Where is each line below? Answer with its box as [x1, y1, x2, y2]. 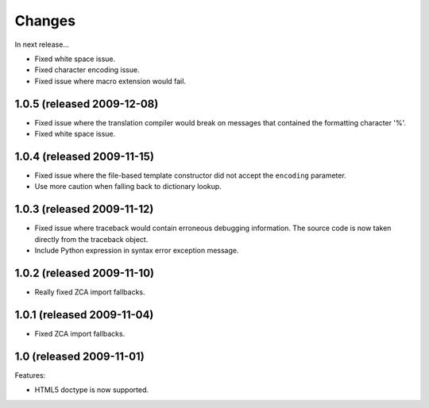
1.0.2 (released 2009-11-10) [14, 266, 155, 279]
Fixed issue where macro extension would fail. [34, 76, 187, 86]
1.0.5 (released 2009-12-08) [14, 97, 159, 110]
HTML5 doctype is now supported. [34, 385, 149, 395]
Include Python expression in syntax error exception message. [34, 246, 239, 255]
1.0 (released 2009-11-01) [14, 349, 145, 363]
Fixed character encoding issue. [34, 65, 140, 75]
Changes [14, 12, 75, 29]
